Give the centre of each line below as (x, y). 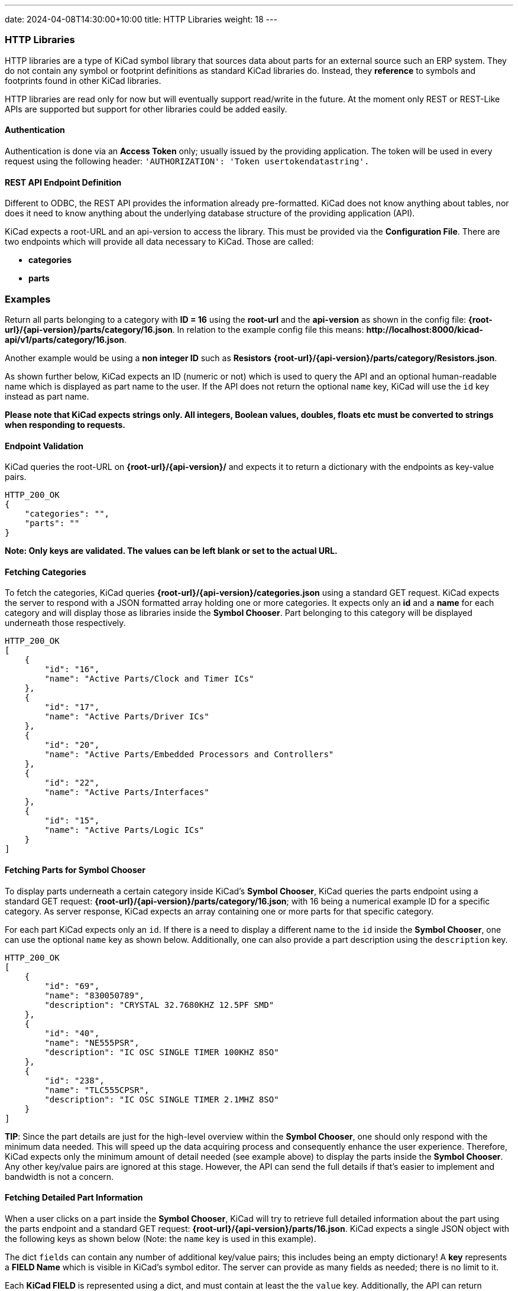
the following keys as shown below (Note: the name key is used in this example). (161, 1238)
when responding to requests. (65, 424)
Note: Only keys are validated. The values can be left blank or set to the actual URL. (171, 551)
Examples (28, 299)
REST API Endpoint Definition (63, 182)
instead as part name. (47, 396)
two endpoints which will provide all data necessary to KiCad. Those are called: (159, 242)
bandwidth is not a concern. (59, 1176)
